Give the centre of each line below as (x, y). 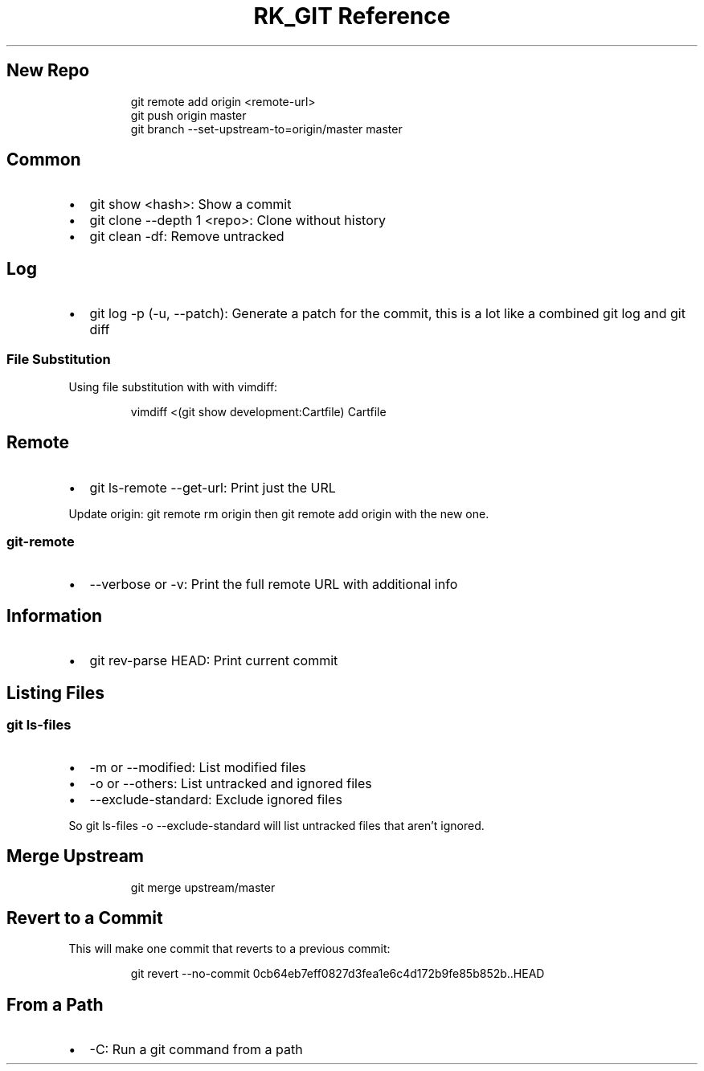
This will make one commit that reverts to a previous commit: (229, 949)
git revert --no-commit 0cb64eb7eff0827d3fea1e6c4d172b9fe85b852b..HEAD (338, 974)
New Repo (48, 71)
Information (55, 616)
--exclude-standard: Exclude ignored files (216, 799)
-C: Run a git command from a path (196, 1050)
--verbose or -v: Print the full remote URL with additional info (274, 584)
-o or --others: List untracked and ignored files (231, 783)
